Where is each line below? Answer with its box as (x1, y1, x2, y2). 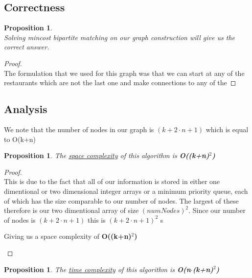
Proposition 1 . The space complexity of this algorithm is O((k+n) (4, 150, 209, 161)
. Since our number (188, 205, 246, 215)
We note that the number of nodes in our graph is (4, 124, 154, 134)
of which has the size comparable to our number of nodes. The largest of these (4, 195, 239, 206)
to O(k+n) (4, 134, 36, 144)
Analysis (4, 101, 47, 116)
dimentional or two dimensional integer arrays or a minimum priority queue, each (4, 185, 248, 196)
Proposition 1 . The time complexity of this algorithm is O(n (4, 264, 191, 274)
